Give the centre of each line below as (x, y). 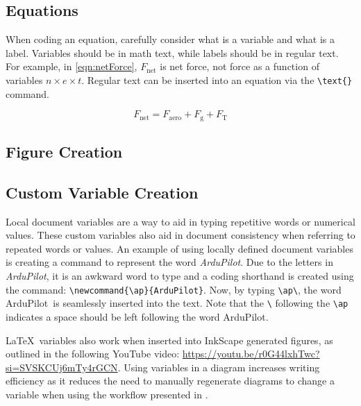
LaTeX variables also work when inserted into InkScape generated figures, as (169, 340)
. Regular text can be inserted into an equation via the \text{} (217, 79)
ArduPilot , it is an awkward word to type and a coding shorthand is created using (180, 276)
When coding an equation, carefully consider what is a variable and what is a (170, 39)
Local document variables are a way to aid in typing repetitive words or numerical (180, 221)
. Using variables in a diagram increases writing (219, 367)
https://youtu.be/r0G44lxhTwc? (251, 354)
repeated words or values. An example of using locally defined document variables (179, 248)
